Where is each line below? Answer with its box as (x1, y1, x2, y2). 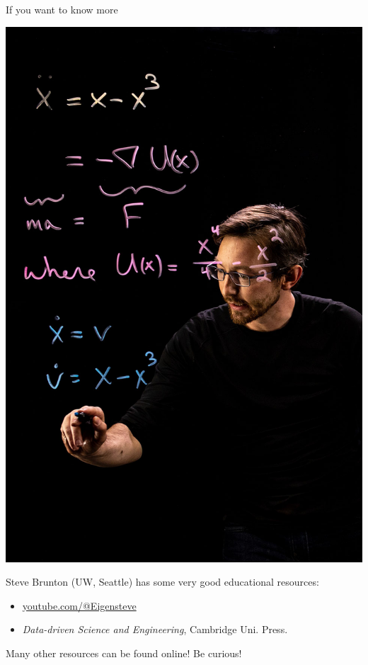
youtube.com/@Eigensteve (22, 598, 137, 613)
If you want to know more (6, 2, 118, 16)
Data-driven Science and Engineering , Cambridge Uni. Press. (22, 622, 288, 637)
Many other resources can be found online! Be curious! (6, 645, 242, 660)
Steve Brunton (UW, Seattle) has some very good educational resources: (6, 574, 319, 589)
